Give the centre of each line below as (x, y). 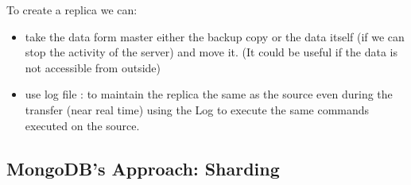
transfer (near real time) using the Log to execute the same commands (197, 109)
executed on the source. (82, 125)
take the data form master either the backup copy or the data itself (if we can (215, 36)
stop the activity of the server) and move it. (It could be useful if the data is (211, 52)
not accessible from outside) (93, 67)
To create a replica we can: (72, 10)
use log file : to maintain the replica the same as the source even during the (209, 94)
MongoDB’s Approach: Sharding (143, 168)
